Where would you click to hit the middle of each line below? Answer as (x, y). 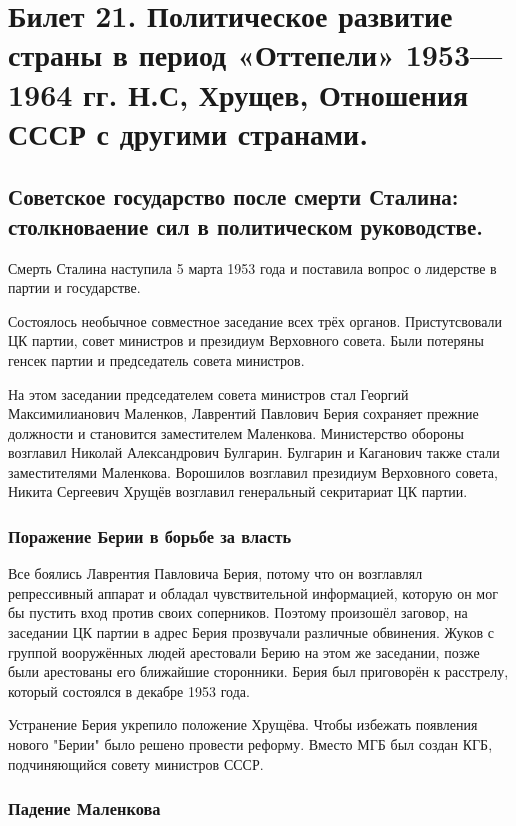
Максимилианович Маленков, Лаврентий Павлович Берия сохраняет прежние (243, 413)
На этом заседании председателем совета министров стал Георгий (208, 393)
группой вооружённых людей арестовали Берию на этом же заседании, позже (244, 651)
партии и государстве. (74, 287)
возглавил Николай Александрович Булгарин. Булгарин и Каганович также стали (254, 452)
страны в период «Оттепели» (201, 54)
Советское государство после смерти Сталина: (233, 196)
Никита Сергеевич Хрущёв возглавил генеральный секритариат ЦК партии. (238, 491)
